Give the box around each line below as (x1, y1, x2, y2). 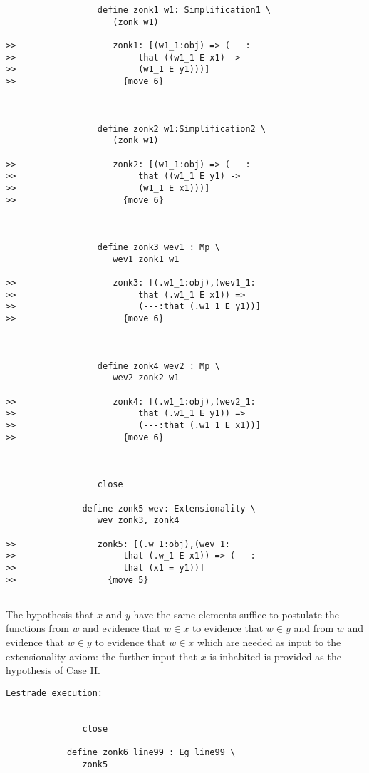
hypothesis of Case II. (6, 663, 100, 678)
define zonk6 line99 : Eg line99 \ (66, 747, 236, 758)
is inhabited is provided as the (209, 648, 341, 663)
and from (293, 621, 334, 635)
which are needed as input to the (197, 635, 341, 649)
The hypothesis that (6, 606, 94, 621)
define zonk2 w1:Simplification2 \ (97, 123, 266, 134)
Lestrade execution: (6, 688, 103, 698)
